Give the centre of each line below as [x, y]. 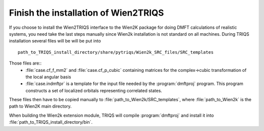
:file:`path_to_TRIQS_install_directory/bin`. [51, 122]
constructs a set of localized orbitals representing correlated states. [94, 90]
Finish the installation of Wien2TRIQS [87, 13]
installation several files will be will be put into [55, 41]
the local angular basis [48, 77]
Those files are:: [25, 63]
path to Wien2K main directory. [40, 106]
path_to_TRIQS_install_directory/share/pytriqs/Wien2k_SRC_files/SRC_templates [116, 52]
